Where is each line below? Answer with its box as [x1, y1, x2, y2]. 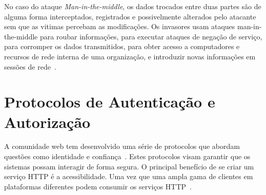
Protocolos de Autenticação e [4, 91, 215, 112]
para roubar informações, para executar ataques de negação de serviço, [39, 31, 262, 41]
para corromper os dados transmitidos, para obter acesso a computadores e [4, 41, 240, 52]
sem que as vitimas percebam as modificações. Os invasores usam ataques [4, 21, 235, 32]
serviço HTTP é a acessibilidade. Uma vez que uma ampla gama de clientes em [4, 171, 253, 182]
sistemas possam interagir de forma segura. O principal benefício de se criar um [4, 161, 254, 171]
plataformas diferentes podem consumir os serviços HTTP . [4, 181, 192, 191]
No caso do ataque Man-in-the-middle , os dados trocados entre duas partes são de [4, 1, 261, 11]
